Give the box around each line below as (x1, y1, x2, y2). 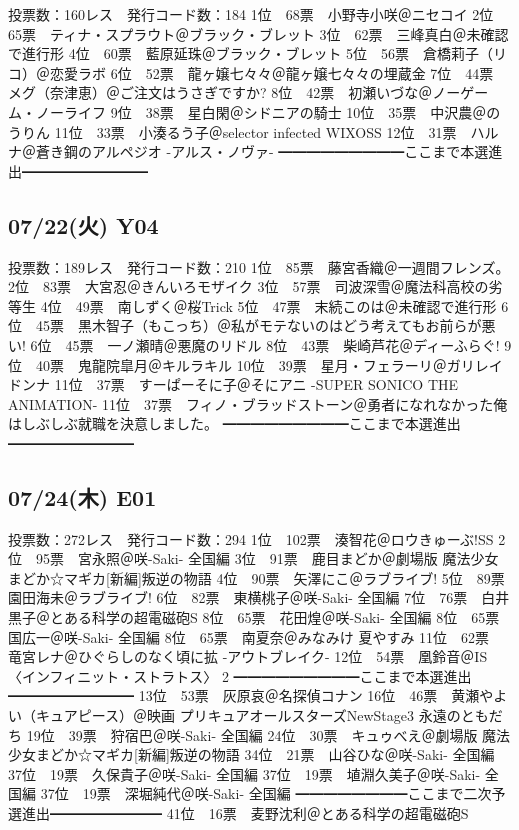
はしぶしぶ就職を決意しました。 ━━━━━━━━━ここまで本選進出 (8, 413, 461, 434)
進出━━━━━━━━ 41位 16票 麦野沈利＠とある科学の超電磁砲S (21, 803, 469, 823)
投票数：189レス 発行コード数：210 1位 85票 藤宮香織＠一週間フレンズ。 (8, 256, 510, 277)
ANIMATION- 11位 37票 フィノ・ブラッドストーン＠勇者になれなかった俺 (8, 393, 508, 414)
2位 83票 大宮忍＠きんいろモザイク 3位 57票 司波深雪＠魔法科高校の (8, 276, 489, 297)
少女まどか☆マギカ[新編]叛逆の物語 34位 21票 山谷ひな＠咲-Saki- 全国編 (8, 744, 495, 765)
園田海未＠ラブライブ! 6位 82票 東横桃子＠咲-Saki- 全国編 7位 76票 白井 (8, 587, 510, 608)
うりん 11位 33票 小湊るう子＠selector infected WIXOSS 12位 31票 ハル (8, 121, 499, 142)
